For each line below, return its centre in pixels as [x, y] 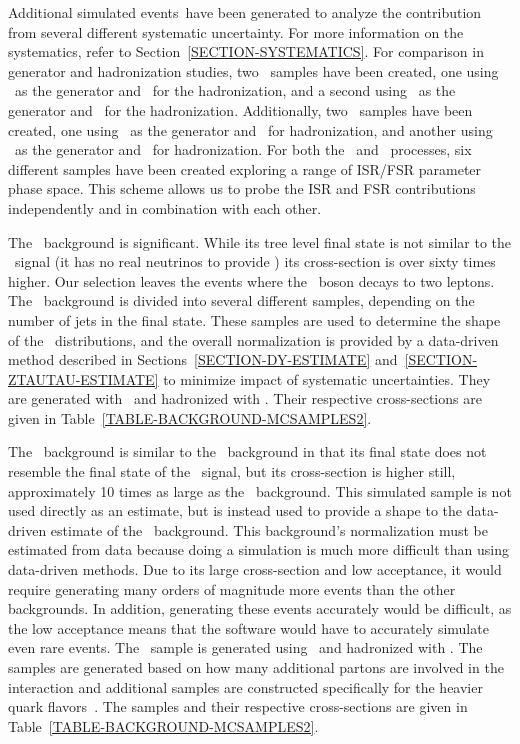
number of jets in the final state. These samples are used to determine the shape [254, 319]
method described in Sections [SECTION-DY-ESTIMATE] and [203, 359]
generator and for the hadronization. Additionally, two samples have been [240, 109]
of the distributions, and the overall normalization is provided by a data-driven [253, 339]
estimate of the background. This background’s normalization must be [269, 529]
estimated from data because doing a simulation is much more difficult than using [258, 549]
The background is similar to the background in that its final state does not [247, 451]
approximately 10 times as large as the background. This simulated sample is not [260, 490]
